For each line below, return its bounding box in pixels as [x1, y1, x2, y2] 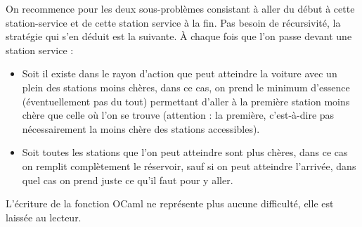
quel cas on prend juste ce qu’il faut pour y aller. [22, 172, 233, 187]
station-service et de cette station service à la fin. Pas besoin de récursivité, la [6, 15, 341, 30]
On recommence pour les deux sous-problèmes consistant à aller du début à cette [6, 1, 355, 15]
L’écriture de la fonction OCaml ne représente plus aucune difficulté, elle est [6, 196, 334, 211]
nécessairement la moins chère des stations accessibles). [22, 121, 260, 136]
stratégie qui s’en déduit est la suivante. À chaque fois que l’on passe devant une [6, 29, 352, 44]
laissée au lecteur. [6, 209, 82, 224]
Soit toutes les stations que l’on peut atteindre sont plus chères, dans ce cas [22, 145, 348, 160]
